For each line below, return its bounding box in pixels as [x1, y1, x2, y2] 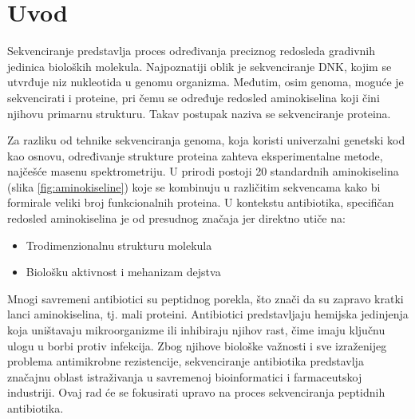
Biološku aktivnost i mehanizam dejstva [26, 263, 221, 280]
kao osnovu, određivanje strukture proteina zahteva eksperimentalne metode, [7, 147, 383, 164]
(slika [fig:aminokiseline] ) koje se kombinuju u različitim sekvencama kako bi [7, 178, 381, 195]
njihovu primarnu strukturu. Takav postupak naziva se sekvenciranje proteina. [7, 105, 391, 121]
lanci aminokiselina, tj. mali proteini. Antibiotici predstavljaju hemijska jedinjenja [7, 306, 409, 322]
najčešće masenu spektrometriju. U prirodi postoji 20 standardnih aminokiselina [7, 163, 399, 180]
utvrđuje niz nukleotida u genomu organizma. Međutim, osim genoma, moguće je [7, 73, 404, 90]
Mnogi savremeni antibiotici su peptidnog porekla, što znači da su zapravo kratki [7, 290, 404, 306]
